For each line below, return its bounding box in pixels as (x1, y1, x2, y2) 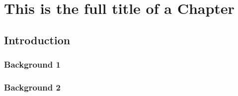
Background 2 (4, 81, 61, 93)
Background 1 (4, 58, 61, 71)
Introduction (4, 32, 71, 47)
